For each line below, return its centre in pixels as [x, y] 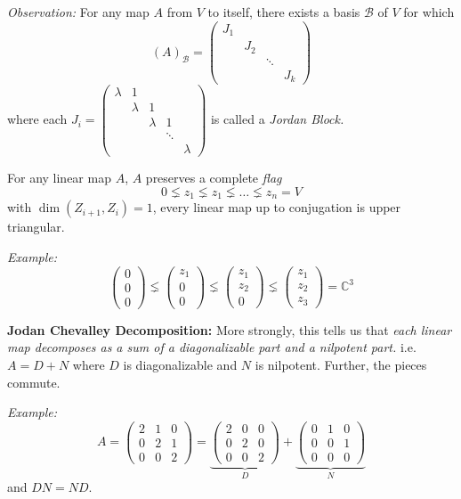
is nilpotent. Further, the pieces [341, 364]
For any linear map [59, 178]
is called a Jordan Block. [277, 119]
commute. [34, 382]
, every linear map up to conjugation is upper [277, 207]
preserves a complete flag [214, 178]
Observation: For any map [78, 12]
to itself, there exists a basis [284, 12]
